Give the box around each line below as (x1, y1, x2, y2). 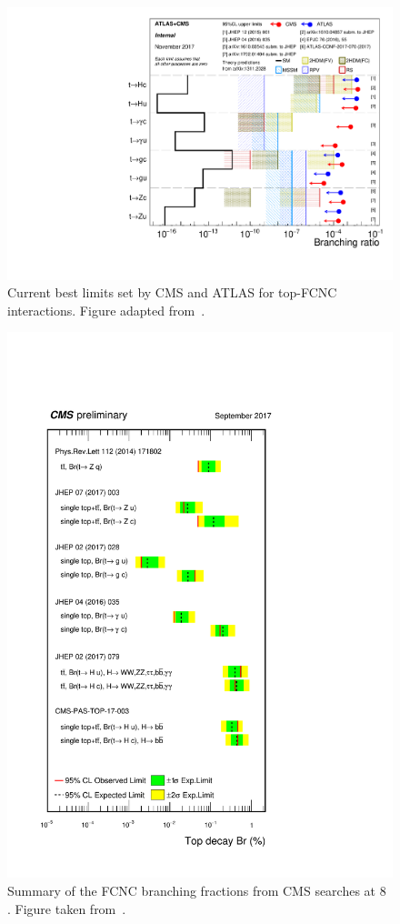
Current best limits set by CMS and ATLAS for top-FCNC (7, 283, 337, 302)
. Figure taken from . (7, 899, 126, 918)
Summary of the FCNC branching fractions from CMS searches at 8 (7, 880, 386, 899)
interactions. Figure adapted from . (7, 300, 205, 319)
